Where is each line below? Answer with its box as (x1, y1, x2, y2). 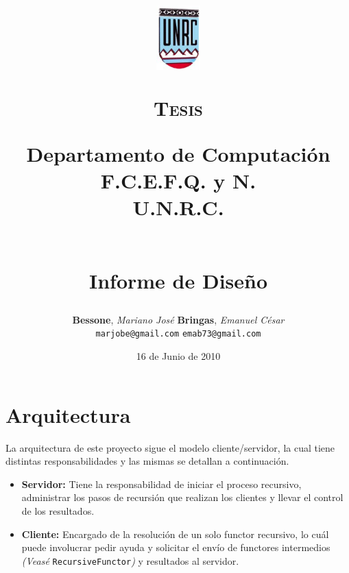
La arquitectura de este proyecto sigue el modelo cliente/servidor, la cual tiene (5, 440, 335, 454)
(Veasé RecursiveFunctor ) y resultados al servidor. (21, 553, 239, 568)
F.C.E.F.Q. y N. (100, 167, 256, 195)
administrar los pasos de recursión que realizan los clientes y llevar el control (21, 490, 344, 504)
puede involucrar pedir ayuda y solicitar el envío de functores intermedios (21, 540, 330, 554)
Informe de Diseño (88, 266, 268, 294)
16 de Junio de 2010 (136, 349, 221, 363)
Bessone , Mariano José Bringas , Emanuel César (72, 312, 285, 326)
